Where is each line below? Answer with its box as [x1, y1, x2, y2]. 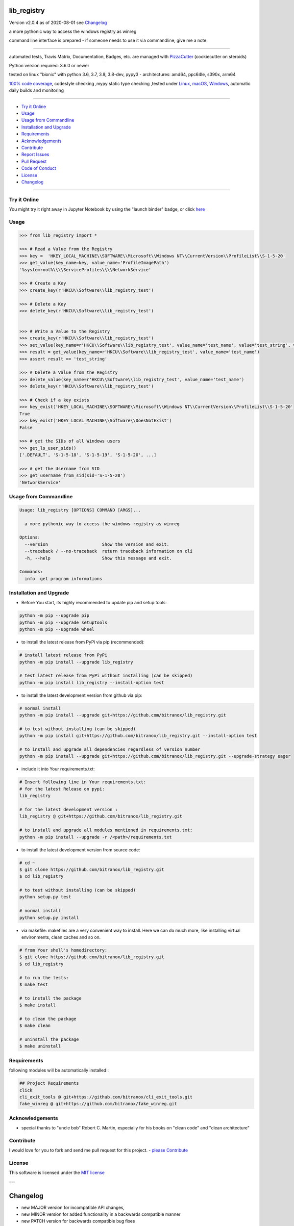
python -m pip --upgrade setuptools [19, 619, 108, 625]
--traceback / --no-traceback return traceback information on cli [24, 548, 193, 554]
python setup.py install [19, 915, 79, 920]
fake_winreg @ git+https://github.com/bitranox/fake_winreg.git [19, 1101, 177, 1107]
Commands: [19, 569, 43, 575]
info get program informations [24, 576, 102, 581]
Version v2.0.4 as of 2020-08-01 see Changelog [9, 20, 107, 26]
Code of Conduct [21, 165, 56, 171]
